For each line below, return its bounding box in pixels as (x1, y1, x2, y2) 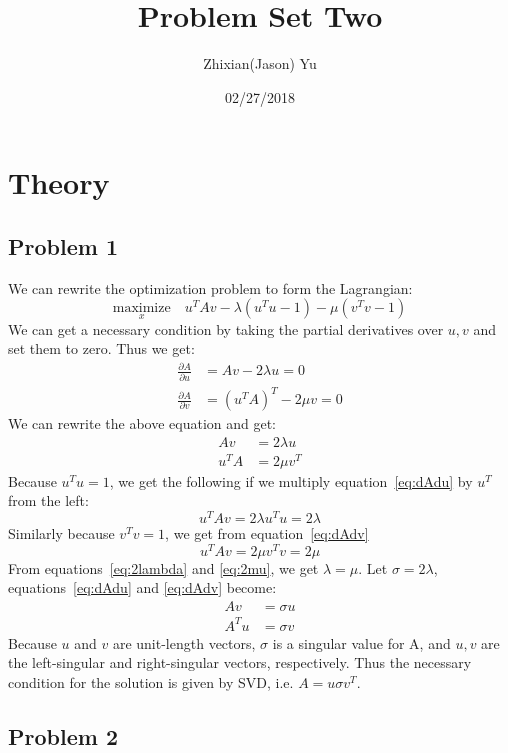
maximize (112, 301, 171, 316)
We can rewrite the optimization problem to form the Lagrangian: (8, 277, 413, 298)
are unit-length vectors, (112, 632, 256, 653)
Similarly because (8, 523, 115, 544)
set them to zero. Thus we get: (8, 338, 195, 359)
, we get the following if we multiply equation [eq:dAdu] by (109, 470, 473, 491)
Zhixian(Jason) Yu (203, 53, 317, 74)
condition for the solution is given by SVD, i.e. (8, 671, 294, 692)
